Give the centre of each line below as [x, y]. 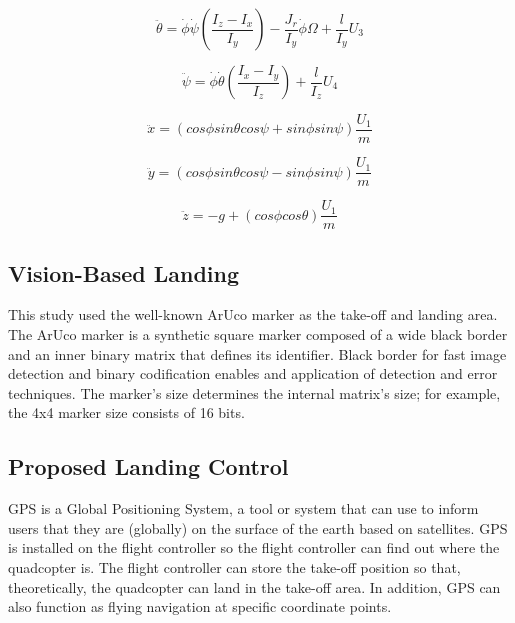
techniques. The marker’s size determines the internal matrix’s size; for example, [254, 392]
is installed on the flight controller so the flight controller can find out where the [254, 547]
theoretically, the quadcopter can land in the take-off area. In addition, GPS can [254, 586]
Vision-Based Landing [123, 272]
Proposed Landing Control [148, 466]
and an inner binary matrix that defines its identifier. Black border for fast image [257, 353]
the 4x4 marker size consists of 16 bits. [126, 412]
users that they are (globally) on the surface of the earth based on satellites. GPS [258, 527]
